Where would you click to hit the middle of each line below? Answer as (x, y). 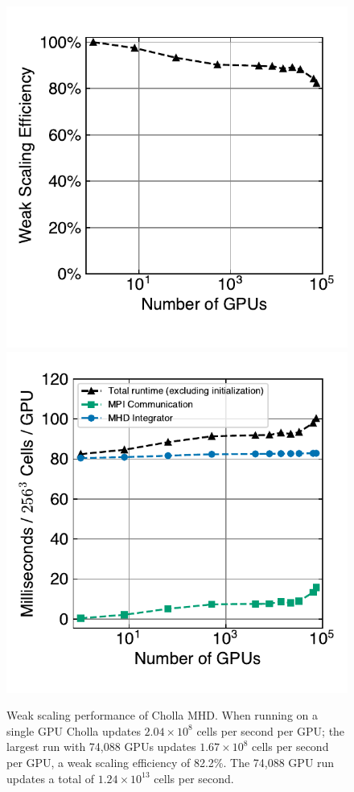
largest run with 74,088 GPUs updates (101, 747)
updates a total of (50, 778)
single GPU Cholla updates (74, 730)
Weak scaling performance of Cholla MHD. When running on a (162, 715)
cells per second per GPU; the (271, 730)
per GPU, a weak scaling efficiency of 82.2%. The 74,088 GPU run (171, 762)
